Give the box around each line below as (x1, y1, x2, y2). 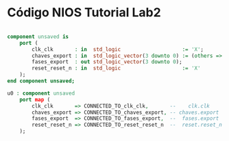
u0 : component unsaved (7, 90, 75, 97)
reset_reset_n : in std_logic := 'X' (32, 65, 201, 72)
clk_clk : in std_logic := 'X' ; (32, 46, 204, 52)
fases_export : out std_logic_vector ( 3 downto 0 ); (32, 59, 183, 65)
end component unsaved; (7, 78, 75, 84)
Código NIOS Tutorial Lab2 (7, 5, 161, 20)
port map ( (19, 96, 51, 103)
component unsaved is (7, 33, 69, 40)
